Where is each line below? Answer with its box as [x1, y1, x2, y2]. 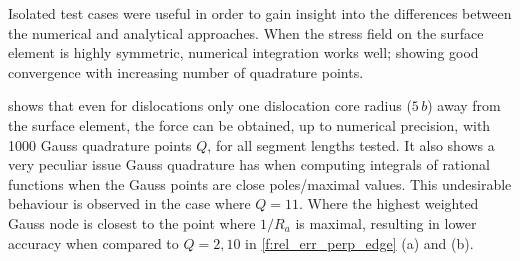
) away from [427, 95, 501, 116]
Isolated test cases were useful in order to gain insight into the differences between [8, 3, 512, 23]
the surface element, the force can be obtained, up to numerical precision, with [8, 114, 491, 135]
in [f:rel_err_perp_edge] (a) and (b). [245, 232, 474, 253]
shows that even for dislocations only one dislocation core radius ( [8, 95, 412, 116]
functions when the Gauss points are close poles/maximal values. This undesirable [8, 173, 512, 194]
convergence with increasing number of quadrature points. [8, 61, 364, 82]
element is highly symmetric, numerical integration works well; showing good [8, 42, 479, 63]
